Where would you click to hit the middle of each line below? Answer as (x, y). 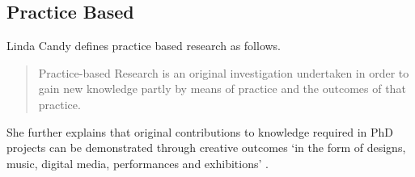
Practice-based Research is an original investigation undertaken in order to (224, 72)
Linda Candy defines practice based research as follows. (144, 46)
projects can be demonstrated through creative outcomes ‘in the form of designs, (206, 147)
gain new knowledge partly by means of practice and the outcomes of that (222, 88)
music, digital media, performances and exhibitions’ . (138, 163)
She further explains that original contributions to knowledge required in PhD (200, 131)
